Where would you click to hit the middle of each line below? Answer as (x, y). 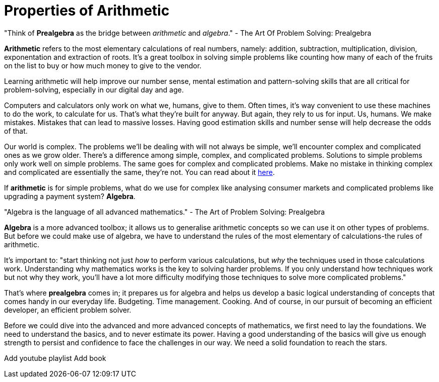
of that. (16, 131)
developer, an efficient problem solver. (68, 310)
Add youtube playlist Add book (55, 358)
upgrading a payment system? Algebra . (70, 196)
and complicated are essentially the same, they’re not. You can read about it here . (139, 172)
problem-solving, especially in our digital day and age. (94, 89)
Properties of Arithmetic (87, 11)
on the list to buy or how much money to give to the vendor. (103, 65)
